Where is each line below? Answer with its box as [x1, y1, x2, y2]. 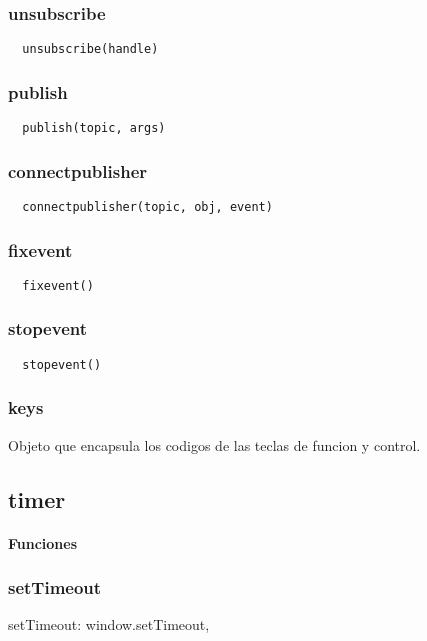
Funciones [8, 532, 78, 553]
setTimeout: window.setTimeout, [8, 614, 210, 635]
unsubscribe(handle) [22, 42, 159, 57]
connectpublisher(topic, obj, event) [22, 199, 273, 214]
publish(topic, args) [22, 121, 166, 136]
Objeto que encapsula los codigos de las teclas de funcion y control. [8, 434, 421, 455]
